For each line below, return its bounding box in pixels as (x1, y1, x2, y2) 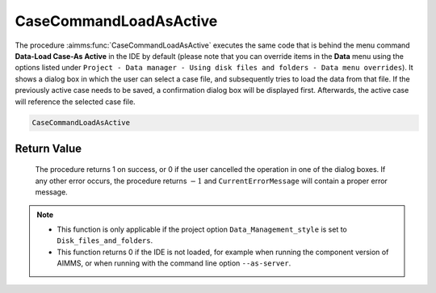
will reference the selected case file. (15, 97, 136, 107)
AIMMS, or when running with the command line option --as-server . (57, 258, 291, 268)
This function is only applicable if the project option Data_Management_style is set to (57, 224, 347, 234)
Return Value (15, 141, 82, 155)
